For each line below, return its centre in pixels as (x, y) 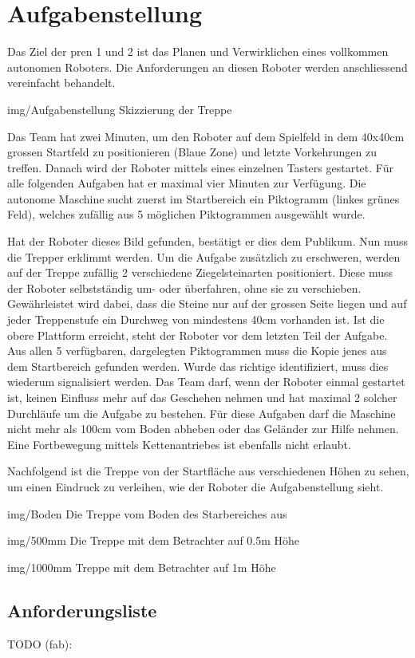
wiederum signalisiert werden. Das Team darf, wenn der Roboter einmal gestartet (206, 382)
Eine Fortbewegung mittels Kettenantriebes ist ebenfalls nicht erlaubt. (179, 444)
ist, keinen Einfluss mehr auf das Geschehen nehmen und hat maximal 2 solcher (202, 397)
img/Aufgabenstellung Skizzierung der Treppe (120, 109)
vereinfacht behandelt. (61, 83)
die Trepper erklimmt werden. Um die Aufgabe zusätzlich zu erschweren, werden (204, 256)
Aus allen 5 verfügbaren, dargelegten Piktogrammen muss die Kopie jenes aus (197, 351)
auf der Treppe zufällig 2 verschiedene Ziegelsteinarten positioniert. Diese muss (200, 272)
